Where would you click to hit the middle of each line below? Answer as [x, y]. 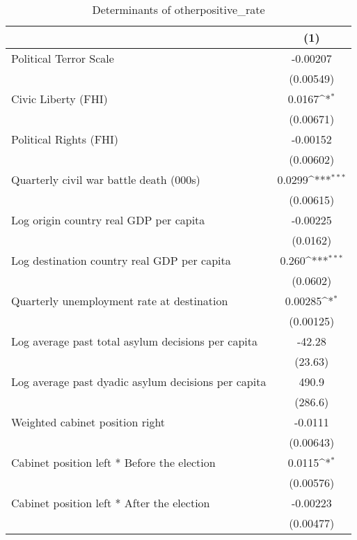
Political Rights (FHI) [65, 139]
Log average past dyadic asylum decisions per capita [139, 381]
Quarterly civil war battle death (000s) [106, 179]
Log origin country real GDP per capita [108, 220]
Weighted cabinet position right [88, 422]
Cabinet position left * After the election [111, 503]
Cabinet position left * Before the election [113, 462]
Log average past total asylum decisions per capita [134, 341]
